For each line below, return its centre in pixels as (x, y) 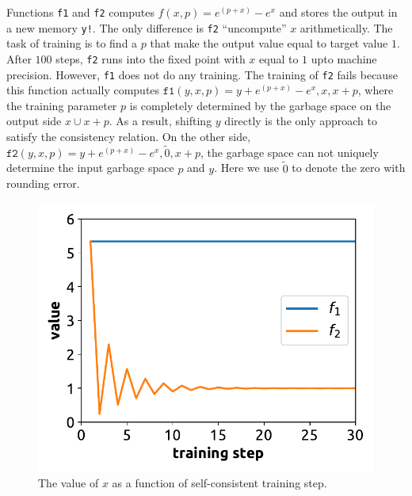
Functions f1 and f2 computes (80, 12)
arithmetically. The (346, 27)
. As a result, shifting (160, 121)
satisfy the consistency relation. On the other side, (129, 136)
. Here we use (246, 168)
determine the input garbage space (90, 168)
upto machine (344, 58)
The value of (69, 482)
